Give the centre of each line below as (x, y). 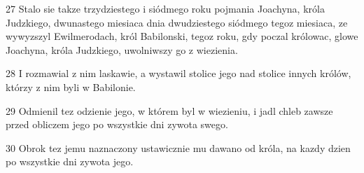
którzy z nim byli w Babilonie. (71, 86)
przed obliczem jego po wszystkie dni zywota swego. (117, 124)
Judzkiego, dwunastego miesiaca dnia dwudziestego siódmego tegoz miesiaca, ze (177, 22)
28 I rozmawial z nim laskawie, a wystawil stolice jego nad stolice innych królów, (178, 73)
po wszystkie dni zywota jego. (70, 161)
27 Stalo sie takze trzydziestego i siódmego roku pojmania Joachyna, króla (165, 8)
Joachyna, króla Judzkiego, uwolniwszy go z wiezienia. (122, 49)
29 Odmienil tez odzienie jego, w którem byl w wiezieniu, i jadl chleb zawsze (169, 110)
